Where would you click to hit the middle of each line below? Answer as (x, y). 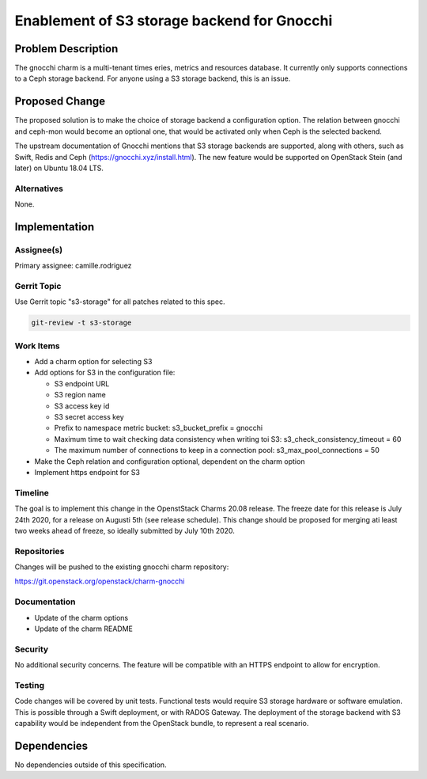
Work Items (37, 346)
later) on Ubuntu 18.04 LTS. (59, 168)
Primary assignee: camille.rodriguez (73, 266)
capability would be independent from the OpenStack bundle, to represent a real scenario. (162, 724)
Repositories (40, 551)
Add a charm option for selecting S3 (93, 362)
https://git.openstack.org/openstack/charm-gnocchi (100, 581)
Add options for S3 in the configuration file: (105, 373)
